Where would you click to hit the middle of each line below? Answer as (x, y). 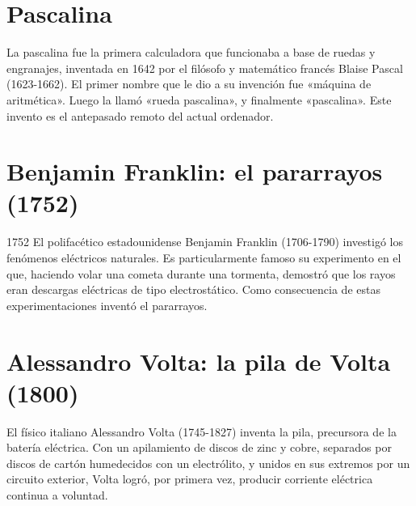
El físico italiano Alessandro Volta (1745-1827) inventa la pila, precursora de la (202, 431)
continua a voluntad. (57, 495)
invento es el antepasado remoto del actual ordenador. (140, 115)
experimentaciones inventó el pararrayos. (107, 305)
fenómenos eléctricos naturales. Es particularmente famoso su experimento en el (204, 257)
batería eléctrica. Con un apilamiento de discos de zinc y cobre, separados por (199, 447)
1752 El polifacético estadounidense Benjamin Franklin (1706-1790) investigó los (205, 242)
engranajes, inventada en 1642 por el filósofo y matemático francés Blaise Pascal (205, 68)
